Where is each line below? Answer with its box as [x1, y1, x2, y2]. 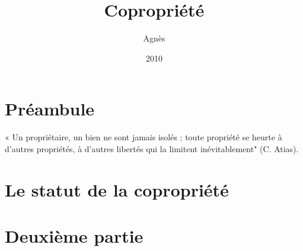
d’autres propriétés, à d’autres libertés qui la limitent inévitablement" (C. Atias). [5, 142, 299, 155]
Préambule [5, 96, 95, 121]
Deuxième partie [5, 224, 143, 247]
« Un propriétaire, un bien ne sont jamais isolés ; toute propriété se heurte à [5, 131, 282, 143]
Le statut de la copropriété [5, 177, 229, 201]
